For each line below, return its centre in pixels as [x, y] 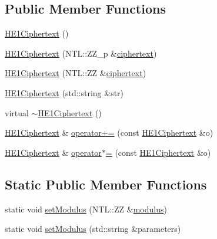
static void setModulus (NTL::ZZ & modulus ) [86, 209]
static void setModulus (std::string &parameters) [93, 229]
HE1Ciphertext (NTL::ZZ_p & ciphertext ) [81, 53]
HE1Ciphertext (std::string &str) [64, 92]
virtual [17, 112]
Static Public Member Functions [106, 184]
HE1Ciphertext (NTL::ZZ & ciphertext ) [76, 73]
